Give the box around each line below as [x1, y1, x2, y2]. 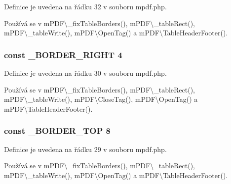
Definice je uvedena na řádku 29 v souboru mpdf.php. [4, 144, 167, 154]
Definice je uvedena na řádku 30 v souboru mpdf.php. [4, 68, 167, 78]
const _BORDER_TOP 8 [4, 124, 111, 137]
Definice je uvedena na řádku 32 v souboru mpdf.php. [4, 1, 167, 11]
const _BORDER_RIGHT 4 [4, 48, 122, 61]
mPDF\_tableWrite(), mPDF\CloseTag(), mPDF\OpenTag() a [4, 94, 198, 104]
